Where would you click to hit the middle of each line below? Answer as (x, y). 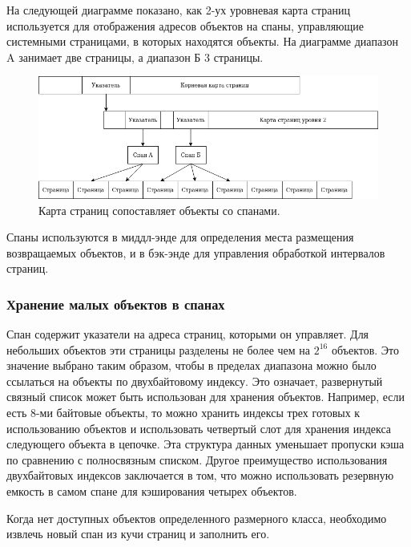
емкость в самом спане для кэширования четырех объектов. (152, 491)
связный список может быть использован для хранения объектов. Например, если (206, 397)
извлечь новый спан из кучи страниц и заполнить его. (138, 534)
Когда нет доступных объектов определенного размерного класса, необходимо (197, 518)
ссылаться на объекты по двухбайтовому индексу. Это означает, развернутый (195, 381)
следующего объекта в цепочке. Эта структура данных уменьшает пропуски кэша (205, 444)
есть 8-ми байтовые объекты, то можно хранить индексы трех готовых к (183, 413)
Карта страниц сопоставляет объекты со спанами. (159, 210)
